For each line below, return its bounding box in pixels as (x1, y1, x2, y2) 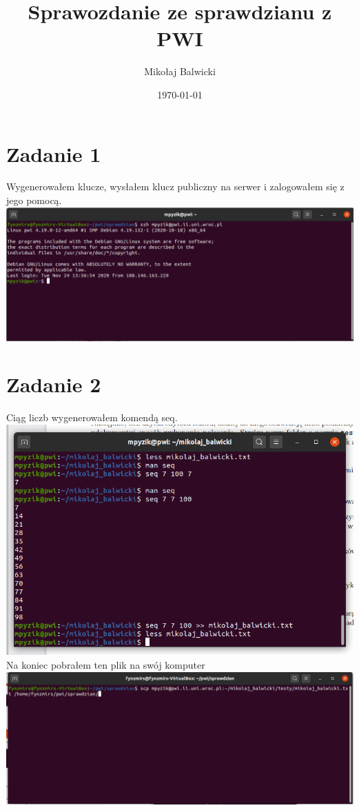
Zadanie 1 (6, 139, 101, 168)
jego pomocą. (6, 193, 62, 207)
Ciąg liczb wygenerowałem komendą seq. (6, 410, 178, 425)
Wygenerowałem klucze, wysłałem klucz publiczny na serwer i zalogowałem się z (6, 179, 345, 194)
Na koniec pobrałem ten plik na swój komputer (6, 658, 205, 672)
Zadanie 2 (6, 370, 101, 398)
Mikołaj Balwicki (144, 64, 216, 79)
